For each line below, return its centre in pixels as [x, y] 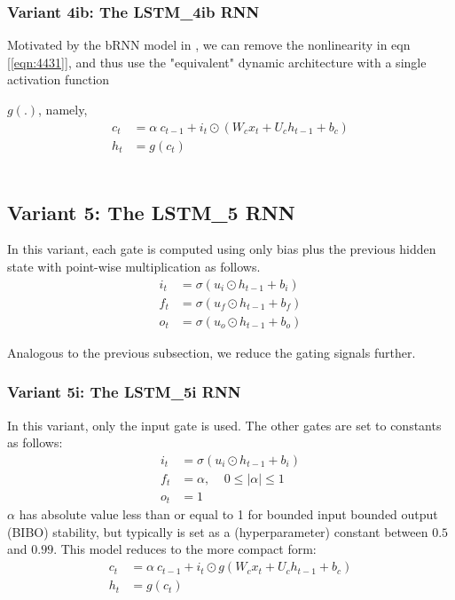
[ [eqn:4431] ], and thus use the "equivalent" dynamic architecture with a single [217, 62]
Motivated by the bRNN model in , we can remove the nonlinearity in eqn [209, 45]
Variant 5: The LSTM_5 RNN [151, 212]
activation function [59, 79]
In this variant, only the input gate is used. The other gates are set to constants [224, 425]
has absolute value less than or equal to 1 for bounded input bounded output [228, 514]
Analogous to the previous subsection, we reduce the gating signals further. [212, 352]
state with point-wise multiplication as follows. [134, 267]
